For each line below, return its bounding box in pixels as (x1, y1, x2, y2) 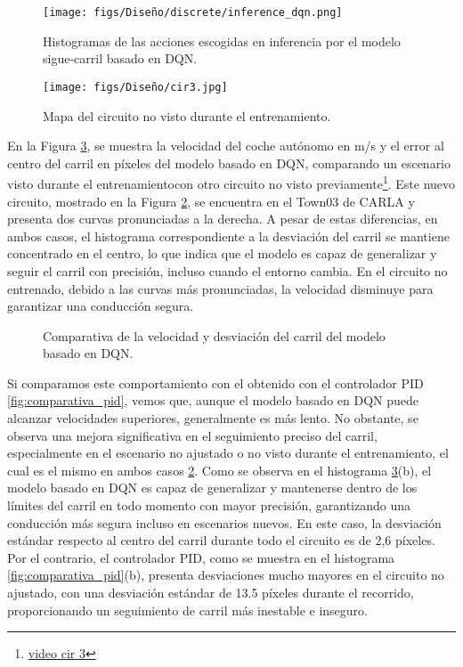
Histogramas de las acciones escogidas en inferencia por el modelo (43, 31, 401, 50)
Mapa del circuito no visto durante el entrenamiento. (43, 106, 331, 125)
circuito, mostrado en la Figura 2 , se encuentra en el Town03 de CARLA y (7, 191, 415, 210)
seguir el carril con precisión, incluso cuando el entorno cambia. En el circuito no (7, 261, 448, 280)
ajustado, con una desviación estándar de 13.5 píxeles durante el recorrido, (7, 583, 414, 601)
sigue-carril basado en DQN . (43, 49, 198, 68)
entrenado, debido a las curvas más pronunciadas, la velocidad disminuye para (7, 279, 434, 297)
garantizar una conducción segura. (7, 297, 194, 315)
